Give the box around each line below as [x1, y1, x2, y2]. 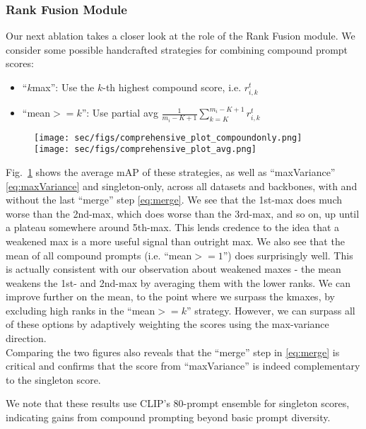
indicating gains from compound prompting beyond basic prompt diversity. [6, 410, 331, 425]
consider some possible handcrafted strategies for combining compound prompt [6, 42, 348, 57]
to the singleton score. [6, 372, 101, 387]
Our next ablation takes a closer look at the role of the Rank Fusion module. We [6, 28, 355, 43]
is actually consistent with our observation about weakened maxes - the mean [6, 261, 341, 276]
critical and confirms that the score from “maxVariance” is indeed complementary [6, 358, 360, 373]
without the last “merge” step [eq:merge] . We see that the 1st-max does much [6, 192, 343, 207]
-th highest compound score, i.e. [102, 80, 242, 94]
